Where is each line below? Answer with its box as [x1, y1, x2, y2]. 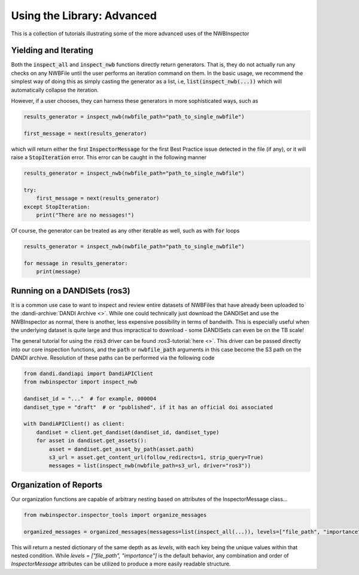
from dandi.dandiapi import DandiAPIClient [23, 370, 154, 377]
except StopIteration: [23, 203, 90, 210]
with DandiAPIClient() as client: [23, 421, 125, 427]
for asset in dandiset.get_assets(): [36, 437, 147, 444]
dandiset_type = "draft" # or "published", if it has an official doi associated [23, 404, 273, 410]
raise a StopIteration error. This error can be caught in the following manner [11, 154, 207, 161]
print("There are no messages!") [36, 212, 135, 218]
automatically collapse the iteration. [11, 86, 99, 93]
